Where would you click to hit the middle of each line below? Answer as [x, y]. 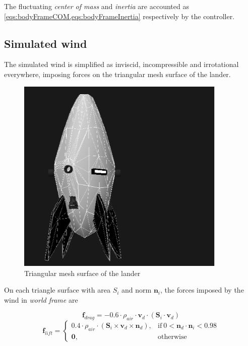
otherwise [172, 337]
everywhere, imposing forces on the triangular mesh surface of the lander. [117, 74]
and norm [137, 290]
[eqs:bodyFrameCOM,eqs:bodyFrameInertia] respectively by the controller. [119, 16]
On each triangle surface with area [57, 290]
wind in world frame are [41, 299]
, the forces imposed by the [202, 290]
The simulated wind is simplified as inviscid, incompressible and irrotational [121, 64]
